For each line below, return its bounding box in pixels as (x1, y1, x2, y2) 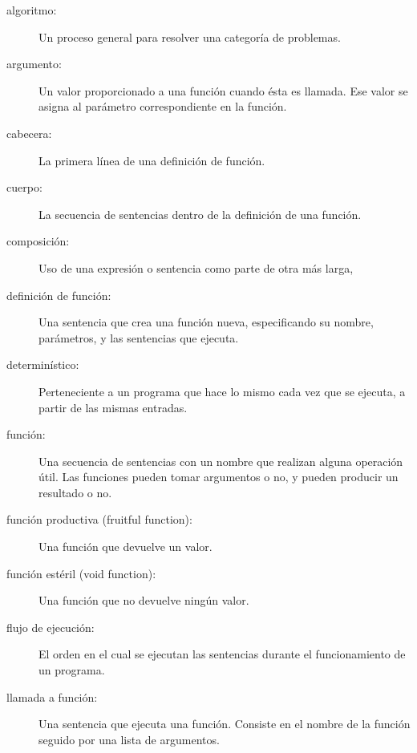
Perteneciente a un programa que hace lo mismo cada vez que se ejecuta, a (38, 383, 406, 399)
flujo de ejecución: (6, 618, 95, 635)
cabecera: (6, 124, 52, 141)
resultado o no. (38, 484, 112, 500)
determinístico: (6, 356, 79, 373)
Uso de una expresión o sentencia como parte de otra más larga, (38, 259, 354, 276)
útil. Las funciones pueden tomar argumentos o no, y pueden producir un (38, 468, 399, 485)
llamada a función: (6, 688, 98, 705)
